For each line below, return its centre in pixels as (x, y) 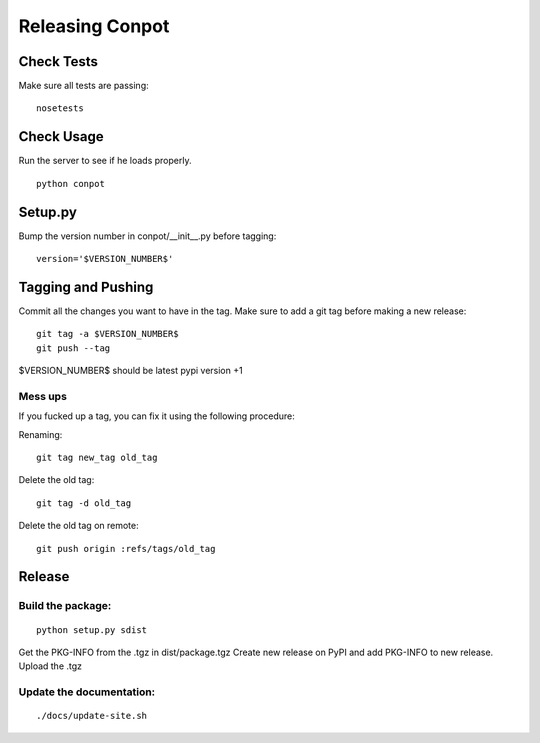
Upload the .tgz (50, 666)
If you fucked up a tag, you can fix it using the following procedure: (156, 416)
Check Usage (61, 136)
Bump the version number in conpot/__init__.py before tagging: (147, 236)
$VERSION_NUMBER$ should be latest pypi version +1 (131, 371)
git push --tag (73, 348)
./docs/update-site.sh (92, 716)
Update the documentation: (87, 692)
